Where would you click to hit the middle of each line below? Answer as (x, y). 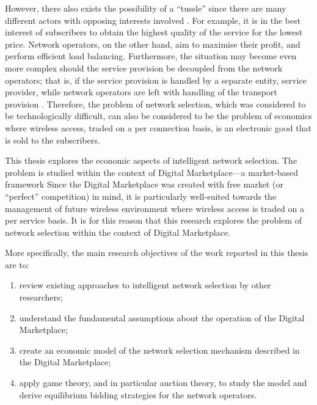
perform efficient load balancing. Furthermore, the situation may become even (151, 56)
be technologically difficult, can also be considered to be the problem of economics (158, 116)
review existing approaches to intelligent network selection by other (145, 285)
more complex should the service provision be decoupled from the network (144, 67)
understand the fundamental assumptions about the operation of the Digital (162, 317)
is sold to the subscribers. (53, 140)
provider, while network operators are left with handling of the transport (141, 92)
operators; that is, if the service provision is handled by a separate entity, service (156, 80)
